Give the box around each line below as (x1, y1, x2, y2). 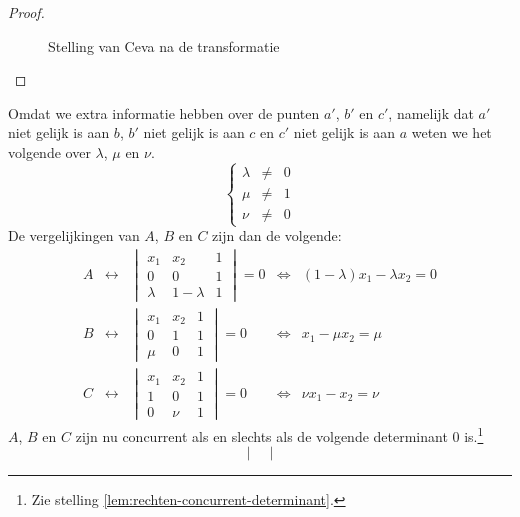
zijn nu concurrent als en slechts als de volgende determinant (75, 425, 448, 446)
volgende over (8, 141, 91, 162)
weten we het (411, 122, 492, 143)
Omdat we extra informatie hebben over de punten (8, 102, 320, 123)
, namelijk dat (388, 102, 474, 123)
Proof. (8, 2, 45, 22)
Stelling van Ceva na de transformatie (48, 35, 280, 56)
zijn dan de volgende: (212, 225, 342, 246)
